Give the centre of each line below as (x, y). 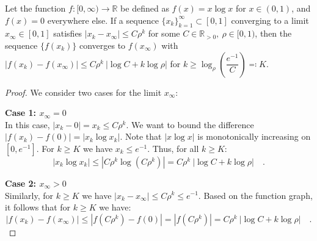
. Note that (141, 136)
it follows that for (38, 207)
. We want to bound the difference (190, 124)
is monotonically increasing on (254, 136)
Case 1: (21, 113)
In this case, (27, 124)
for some (164, 33)
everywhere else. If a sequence (103, 20)
